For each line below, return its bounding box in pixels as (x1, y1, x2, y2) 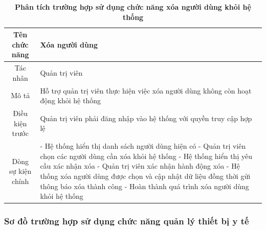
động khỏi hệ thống (40, 95, 101, 106)
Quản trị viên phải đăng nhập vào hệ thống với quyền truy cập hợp (40, 112, 252, 123)
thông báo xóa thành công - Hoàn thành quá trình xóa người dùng (40, 180, 249, 191)
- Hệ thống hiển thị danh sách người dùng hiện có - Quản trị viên (40, 141, 246, 151)
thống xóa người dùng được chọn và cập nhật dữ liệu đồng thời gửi (40, 170, 251, 181)
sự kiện (9, 166, 32, 176)
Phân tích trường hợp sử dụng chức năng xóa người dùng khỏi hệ (15, 2, 251, 12)
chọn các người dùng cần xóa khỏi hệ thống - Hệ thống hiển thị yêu (40, 150, 252, 161)
